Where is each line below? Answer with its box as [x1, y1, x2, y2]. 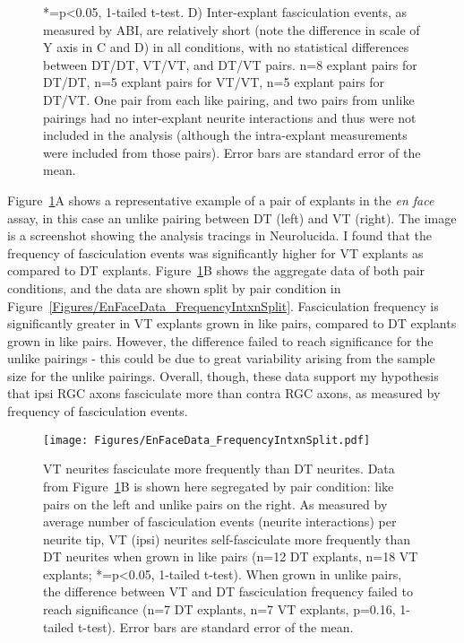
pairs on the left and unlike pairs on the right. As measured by [43, 494, 388, 513]
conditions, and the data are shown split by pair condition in [7, 278, 341, 297]
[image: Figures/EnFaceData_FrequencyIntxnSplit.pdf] [43, 433, 371, 447]
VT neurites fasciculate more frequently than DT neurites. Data [43, 459, 395, 478]
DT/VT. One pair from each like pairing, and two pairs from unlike [43, 90, 415, 109]
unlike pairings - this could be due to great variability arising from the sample [7, 349, 435, 368]
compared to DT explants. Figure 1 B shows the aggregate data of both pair [7, 261, 425, 280]
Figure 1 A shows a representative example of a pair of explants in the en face [7, 190, 434, 209]
